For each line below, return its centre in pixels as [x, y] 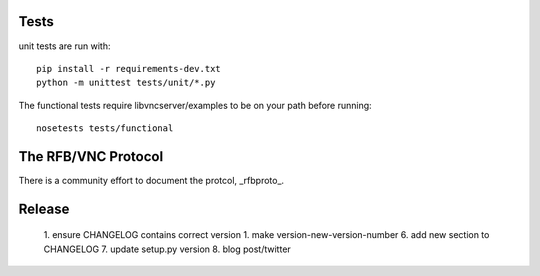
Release [44, 208]
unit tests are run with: [64, 46]
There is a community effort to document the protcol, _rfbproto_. [151, 180]
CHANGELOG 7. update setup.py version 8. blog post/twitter [167, 249]
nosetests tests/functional [105, 128]
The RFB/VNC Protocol [91, 156]
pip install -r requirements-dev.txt [129, 68]
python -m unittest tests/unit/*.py [126, 83]
